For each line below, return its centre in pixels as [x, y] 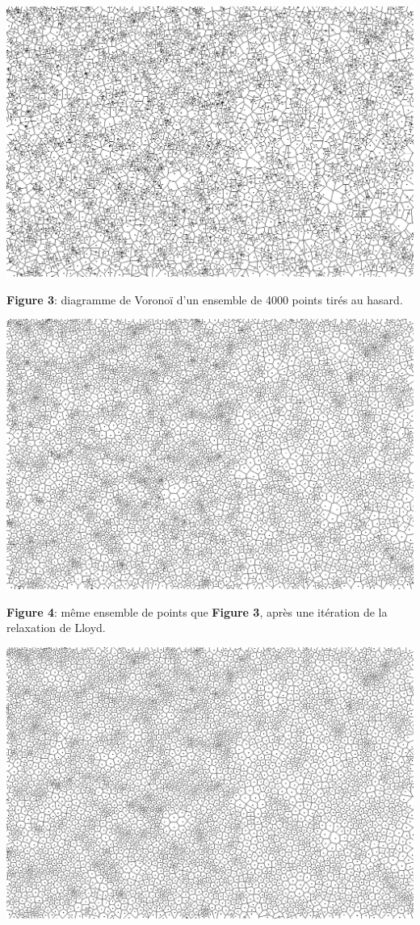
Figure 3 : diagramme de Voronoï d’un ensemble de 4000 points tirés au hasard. [205, 299]
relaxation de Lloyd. [56, 628]
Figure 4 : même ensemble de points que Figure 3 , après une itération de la [197, 611]
